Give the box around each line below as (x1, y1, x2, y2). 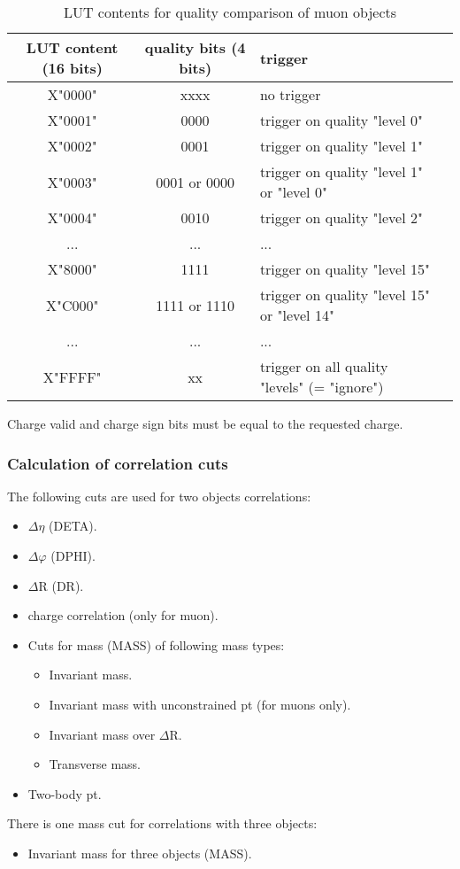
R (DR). (38, 576, 84, 594)
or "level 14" (259, 305, 334, 325)
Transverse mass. (49, 755, 142, 773)
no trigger (259, 84, 321, 105)
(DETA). (49, 516, 97, 535)
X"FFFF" (42, 366, 102, 387)
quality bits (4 (144, 37, 246, 58)
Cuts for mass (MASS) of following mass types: (27, 635, 285, 654)
